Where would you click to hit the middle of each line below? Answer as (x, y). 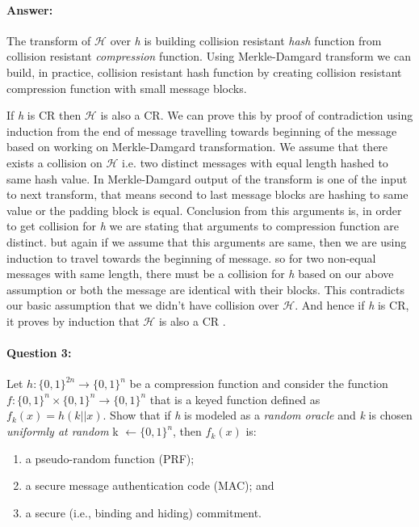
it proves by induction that (73, 320)
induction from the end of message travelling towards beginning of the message (202, 131)
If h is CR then (44, 115)
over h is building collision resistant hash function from (246, 40)
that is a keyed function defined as (235, 399)
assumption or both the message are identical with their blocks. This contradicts (206, 289)
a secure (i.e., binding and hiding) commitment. (143, 512)
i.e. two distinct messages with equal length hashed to (255, 162)
